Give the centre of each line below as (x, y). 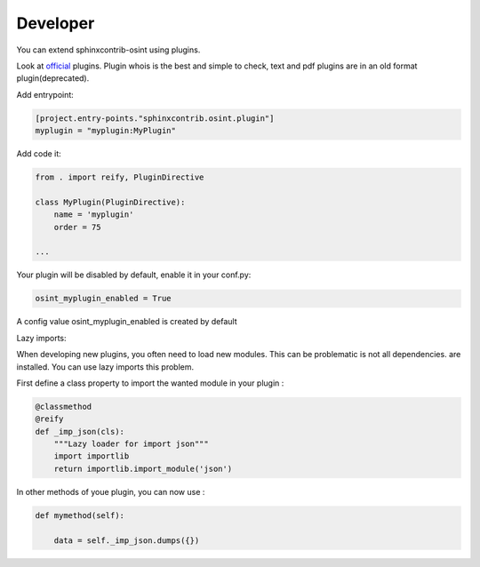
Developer (56, 23)
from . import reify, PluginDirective (120, 177)
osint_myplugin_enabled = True (104, 299)
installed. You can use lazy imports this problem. (105, 367)
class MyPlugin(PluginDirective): (110, 202)
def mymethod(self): (80, 515)
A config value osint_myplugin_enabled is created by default (127, 322)
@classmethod (64, 406)
